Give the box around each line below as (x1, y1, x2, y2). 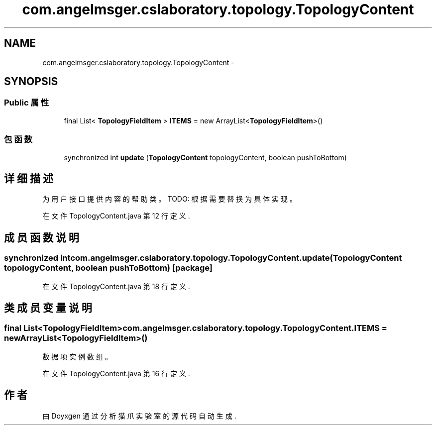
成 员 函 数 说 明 (4, 231, 79, 244)
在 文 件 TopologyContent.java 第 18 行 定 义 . (42, 282, 190, 291)
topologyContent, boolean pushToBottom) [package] (4, 263, 213, 273)
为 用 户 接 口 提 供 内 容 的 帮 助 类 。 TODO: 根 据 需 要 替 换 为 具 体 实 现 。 (42, 195, 297, 204)
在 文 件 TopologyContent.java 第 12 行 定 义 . (42, 212, 190, 220)
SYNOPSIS (4, 75, 58, 88)
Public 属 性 (4, 98, 49, 108)
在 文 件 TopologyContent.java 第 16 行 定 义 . (42, 369, 190, 378)
